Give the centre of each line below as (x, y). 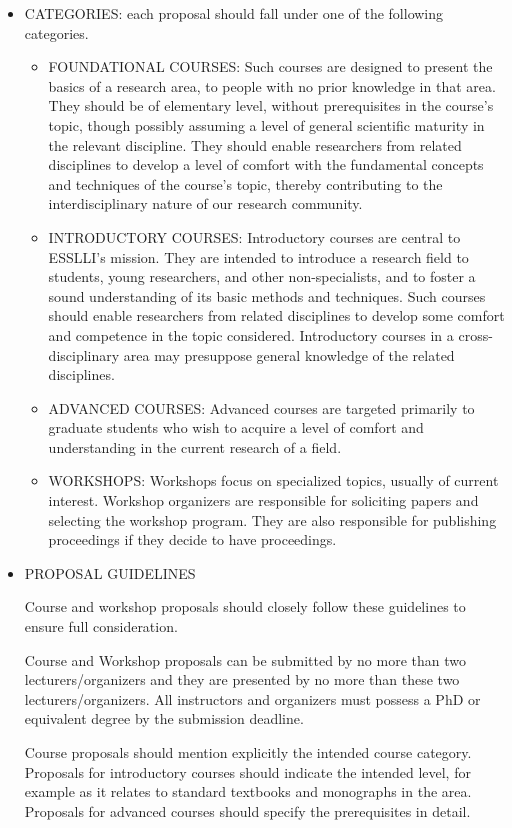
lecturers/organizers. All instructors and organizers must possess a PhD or (252, 698)
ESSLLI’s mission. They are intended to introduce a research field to (258, 256)
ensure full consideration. (101, 626)
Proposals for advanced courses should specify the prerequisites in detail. (247, 810)
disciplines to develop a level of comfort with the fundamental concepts (266, 164)
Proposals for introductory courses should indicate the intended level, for (247, 771)
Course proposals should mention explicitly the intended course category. (248, 752)
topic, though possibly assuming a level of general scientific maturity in (266, 124)
